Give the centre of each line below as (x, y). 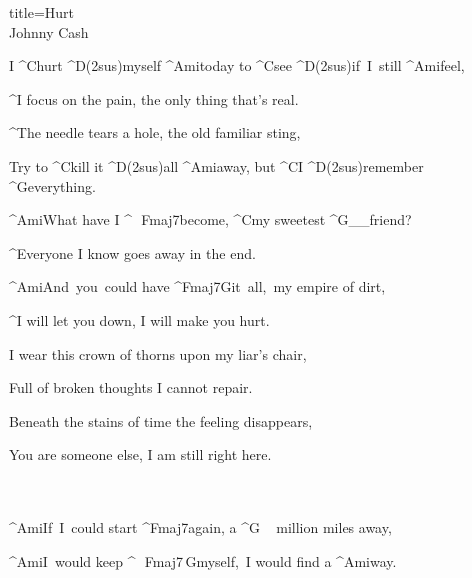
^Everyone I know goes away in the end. (132, 252)
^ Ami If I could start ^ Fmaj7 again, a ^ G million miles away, (200, 527)
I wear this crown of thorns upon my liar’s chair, (158, 353)
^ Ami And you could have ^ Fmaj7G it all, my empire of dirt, (197, 286)
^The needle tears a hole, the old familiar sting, (155, 132)
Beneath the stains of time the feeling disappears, (161, 420)
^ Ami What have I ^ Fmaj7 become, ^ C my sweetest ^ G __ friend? (210, 219)
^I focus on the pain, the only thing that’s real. (154, 98)
